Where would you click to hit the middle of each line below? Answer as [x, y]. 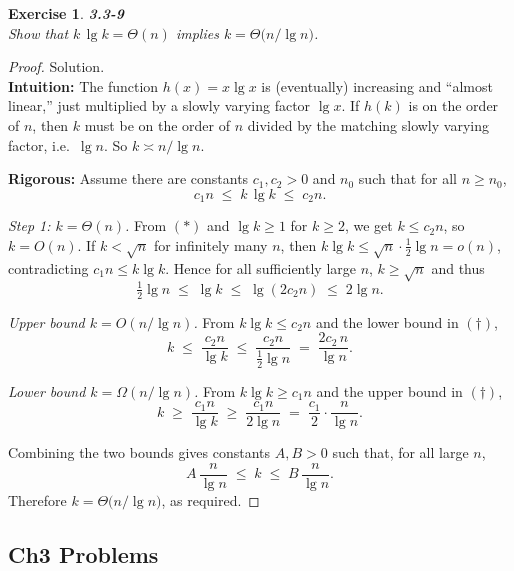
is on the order [453, 105]
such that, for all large [400, 452]
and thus [458, 267]
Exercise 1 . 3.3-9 [66, 13]
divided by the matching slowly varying [368, 124]
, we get [368, 225]
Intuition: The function [83, 85]
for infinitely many [210, 244]
